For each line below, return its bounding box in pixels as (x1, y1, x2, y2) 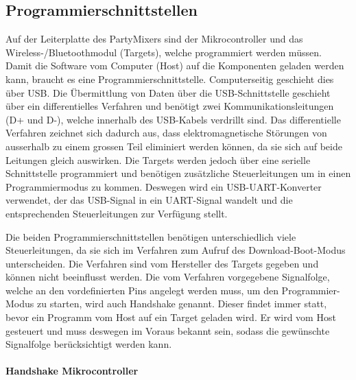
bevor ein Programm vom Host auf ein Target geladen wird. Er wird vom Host (5, 310, 336, 324)
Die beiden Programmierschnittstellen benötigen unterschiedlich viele (5, 229, 296, 244)
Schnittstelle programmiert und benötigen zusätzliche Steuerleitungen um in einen (5, 166, 351, 180)
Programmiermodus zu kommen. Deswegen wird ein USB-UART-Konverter (5, 179, 322, 193)
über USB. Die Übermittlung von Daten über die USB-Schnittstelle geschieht (5, 85, 331, 99)
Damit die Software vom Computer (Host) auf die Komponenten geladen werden (5, 58, 344, 73)
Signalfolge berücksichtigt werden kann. (5, 337, 172, 351)
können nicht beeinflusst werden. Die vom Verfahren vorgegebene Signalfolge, (5, 270, 330, 284)
